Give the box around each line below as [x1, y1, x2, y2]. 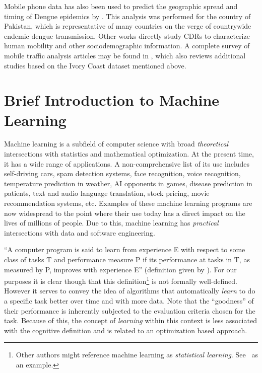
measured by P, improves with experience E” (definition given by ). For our [4, 264, 237, 274]
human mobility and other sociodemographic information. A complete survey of [4, 40, 250, 51]
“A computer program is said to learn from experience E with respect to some [4, 244, 245, 255]
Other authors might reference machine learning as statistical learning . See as [16, 349, 258, 360]
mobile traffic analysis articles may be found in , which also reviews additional [4, 50, 246, 60]
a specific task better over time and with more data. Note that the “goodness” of [4, 295, 254, 306]
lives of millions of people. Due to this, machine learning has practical [4, 217, 219, 228]
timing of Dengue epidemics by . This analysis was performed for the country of [4, 11, 251, 21]
